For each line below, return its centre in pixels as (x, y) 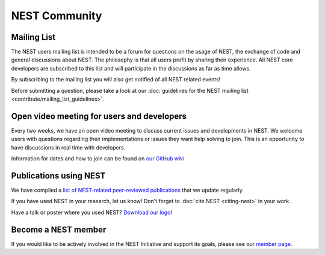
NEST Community (57, 16)
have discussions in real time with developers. (68, 147)
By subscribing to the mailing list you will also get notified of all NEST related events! (116, 80)
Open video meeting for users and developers (99, 116)
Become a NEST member (59, 229)
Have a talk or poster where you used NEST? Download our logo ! (92, 212)
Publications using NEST (58, 176)
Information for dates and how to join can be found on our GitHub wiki (98, 159)
